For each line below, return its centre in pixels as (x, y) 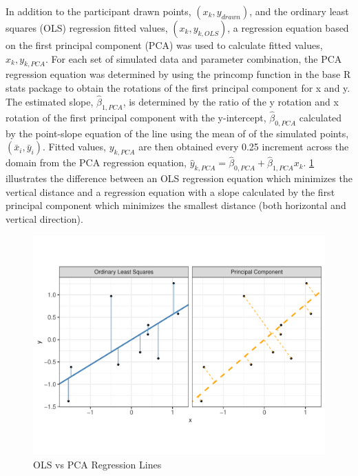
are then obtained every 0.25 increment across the (244, 147)
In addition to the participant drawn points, (98, 11)
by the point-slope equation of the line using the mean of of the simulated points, (177, 133)
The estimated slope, (50, 101)
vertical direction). (44, 218)
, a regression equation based (288, 28)
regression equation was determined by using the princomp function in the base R (178, 74)
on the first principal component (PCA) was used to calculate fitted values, (164, 45)
